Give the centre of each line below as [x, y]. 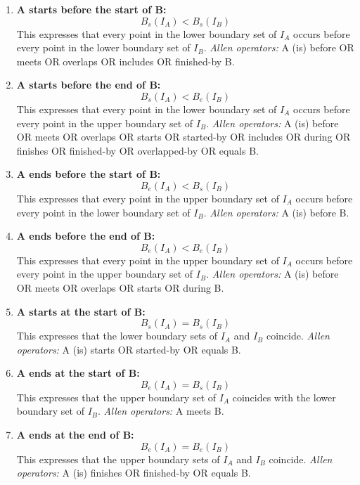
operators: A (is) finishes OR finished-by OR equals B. [134, 473]
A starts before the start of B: [91, 9]
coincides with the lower [284, 397]
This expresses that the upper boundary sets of [118, 459]
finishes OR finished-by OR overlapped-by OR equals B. [137, 150]
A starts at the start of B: [81, 311]
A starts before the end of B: [89, 85]
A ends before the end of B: [86, 236]
